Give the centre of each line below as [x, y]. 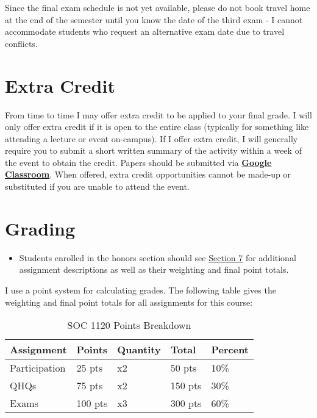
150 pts [186, 386]
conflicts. [21, 43]
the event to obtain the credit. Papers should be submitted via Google [138, 162]
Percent [230, 350]
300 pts [186, 403]
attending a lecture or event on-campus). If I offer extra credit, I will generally [151, 138]
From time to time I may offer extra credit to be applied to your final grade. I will [159, 114]
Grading [40, 228]
